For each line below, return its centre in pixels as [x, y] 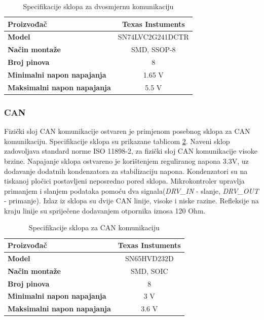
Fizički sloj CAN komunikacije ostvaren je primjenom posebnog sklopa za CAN [127, 131]
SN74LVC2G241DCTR [153, 37]
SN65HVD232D [149, 258]
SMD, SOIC [149, 271]
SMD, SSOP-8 [154, 49]
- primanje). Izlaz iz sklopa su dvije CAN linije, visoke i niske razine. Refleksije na [131, 201]
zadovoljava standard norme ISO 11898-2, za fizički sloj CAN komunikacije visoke [131, 151]
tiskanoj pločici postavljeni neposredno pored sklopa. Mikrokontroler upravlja [124, 181]
